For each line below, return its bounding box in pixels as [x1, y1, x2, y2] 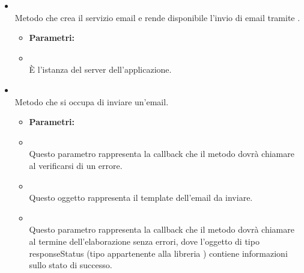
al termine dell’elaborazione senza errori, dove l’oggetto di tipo [29, 235, 260, 247]
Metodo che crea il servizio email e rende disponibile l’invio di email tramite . [14, 11, 300, 23]
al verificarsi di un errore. [29, 159, 123, 171]
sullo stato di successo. [29, 259, 112, 271]
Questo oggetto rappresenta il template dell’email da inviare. [29, 191, 253, 204]
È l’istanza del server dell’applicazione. [29, 63, 172, 76]
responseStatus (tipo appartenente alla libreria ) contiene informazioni [29, 247, 288, 259]
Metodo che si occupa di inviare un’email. [14, 95, 169, 108]
